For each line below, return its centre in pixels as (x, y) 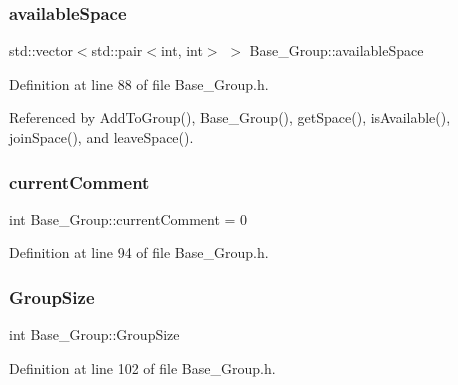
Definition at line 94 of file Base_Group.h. (139, 252)
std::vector (41, 50)
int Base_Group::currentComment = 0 (128, 218)
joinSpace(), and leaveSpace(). (101, 137)
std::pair (117, 50)
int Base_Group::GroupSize (94, 334)
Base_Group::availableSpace (336, 50)
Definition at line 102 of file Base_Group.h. (142, 367)
